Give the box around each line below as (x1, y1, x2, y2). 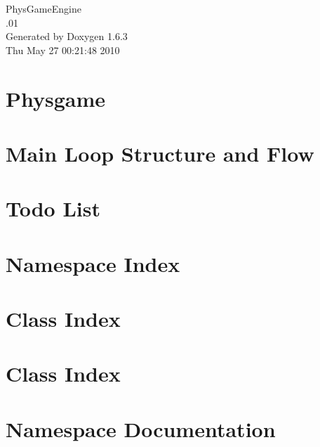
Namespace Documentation (6, 414, 276, 443)
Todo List (6, 194, 100, 223)
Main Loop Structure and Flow (6, 138, 314, 167)
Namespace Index (6, 249, 180, 278)
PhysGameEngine (6, 1, 81, 15)
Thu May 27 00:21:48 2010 (6, 42, 120, 57)
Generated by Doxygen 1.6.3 (6, 29, 128, 44)
